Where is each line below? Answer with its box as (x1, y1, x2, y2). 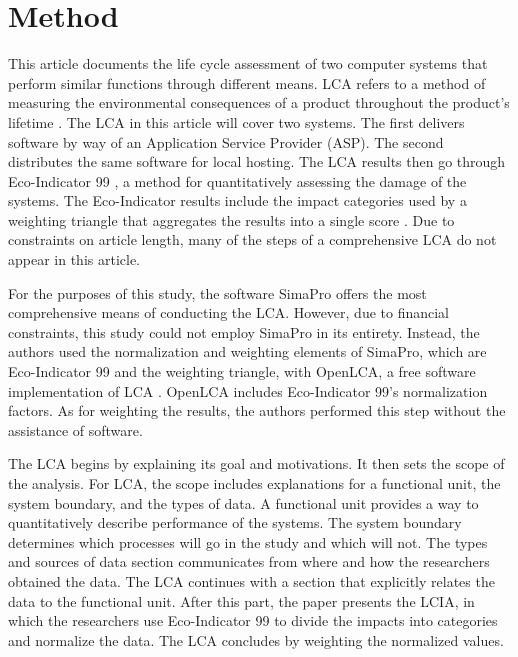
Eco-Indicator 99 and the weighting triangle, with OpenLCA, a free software (8, 361, 476, 382)
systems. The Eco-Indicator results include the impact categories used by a (8, 190, 467, 211)
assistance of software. (8, 419, 143, 440)
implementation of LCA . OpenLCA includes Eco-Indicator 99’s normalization (8, 380, 488, 401)
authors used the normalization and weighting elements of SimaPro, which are (8, 341, 487, 362)
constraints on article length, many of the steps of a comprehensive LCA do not (8, 229, 497, 250)
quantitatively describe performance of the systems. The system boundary (8, 512, 462, 533)
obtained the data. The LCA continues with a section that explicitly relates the (8, 570, 495, 591)
